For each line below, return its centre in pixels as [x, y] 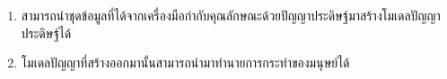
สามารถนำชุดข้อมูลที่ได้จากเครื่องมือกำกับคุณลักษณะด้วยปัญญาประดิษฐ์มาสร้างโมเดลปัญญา [231, 15]
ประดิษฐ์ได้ [46, 32]
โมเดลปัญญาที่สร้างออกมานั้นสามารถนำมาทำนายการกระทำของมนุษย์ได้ [185, 63]
